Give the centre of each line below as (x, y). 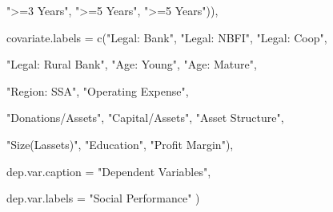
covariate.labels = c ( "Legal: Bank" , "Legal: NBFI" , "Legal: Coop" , (167, 37)
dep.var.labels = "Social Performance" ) (103, 198)
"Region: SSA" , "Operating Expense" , (98, 90)
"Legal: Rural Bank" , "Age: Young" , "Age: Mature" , (132, 64)
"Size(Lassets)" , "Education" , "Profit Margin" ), (120, 144)
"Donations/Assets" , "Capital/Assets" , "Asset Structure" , (145, 118)
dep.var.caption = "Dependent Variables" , (109, 171)
